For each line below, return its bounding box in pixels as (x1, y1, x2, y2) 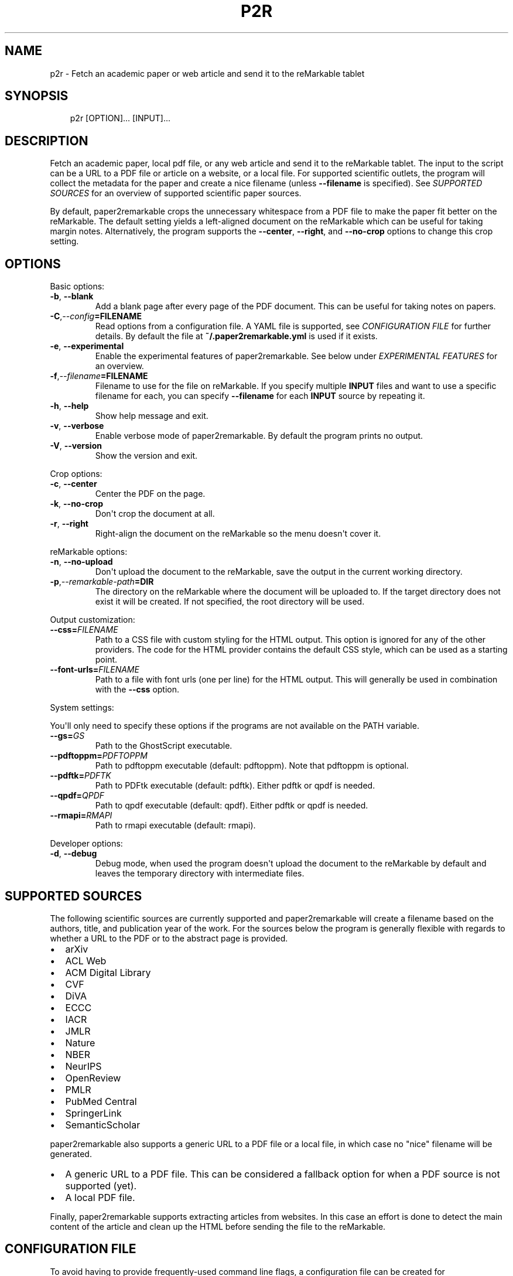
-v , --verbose (50, 421, 104, 431)
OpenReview (65, 1072, 121, 1084)
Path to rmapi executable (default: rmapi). (95, 820, 256, 831)
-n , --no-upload (50, 557, 113, 567)
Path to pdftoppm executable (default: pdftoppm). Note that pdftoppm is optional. (95, 760, 409, 771)
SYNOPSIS (5, 88, 69, 104)
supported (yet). (65, 1179, 137, 1192)
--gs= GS (50, 731, 85, 741)
